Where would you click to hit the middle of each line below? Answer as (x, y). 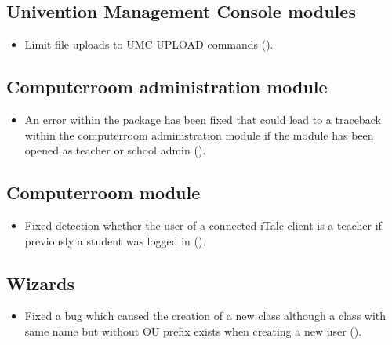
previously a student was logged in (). (115, 240)
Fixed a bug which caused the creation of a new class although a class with (205, 316)
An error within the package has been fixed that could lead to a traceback (203, 119)
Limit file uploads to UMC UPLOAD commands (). (149, 44)
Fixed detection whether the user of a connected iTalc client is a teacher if (203, 225)
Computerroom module (103, 192)
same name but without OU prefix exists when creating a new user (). (193, 330)
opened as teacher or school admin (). (115, 150)
